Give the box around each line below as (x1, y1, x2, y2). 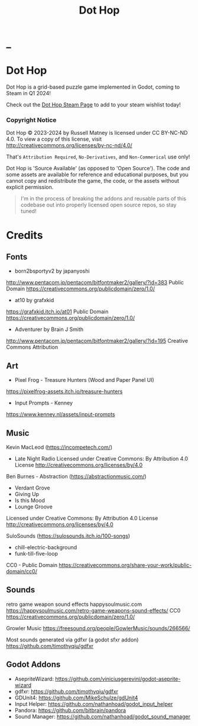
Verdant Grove (14, 484, 50, 491)
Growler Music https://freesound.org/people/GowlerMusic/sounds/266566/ (6, 624, 190, 631)
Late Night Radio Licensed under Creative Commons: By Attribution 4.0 (14, 455, 188, 462)
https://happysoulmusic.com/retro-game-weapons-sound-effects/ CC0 (6, 607, 181, 614)
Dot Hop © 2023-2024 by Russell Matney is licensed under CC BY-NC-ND (6, 129, 188, 137)
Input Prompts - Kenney (14, 400, 73, 407)
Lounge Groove (14, 503, 53, 510)
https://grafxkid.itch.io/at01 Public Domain (6, 308, 109, 315)
